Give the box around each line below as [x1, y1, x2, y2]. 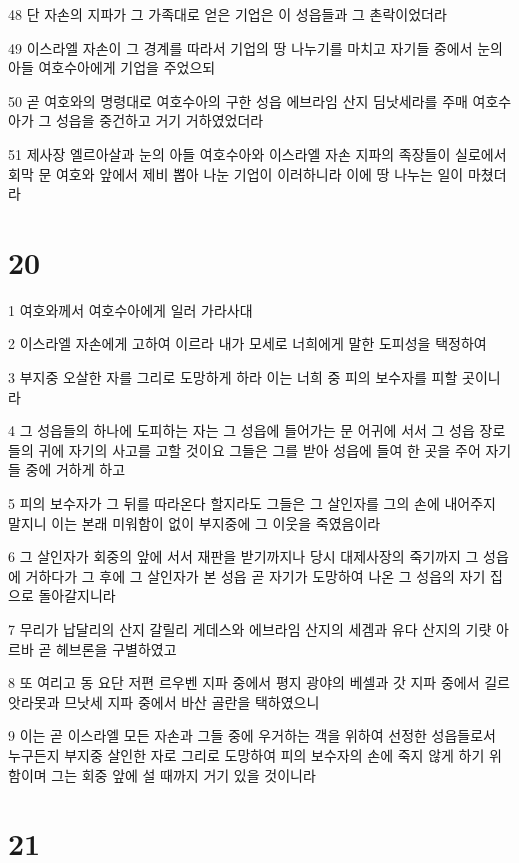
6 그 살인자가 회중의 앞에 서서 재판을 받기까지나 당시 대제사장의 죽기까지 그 [8, 546, 479, 567]
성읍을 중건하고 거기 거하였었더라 [55, 110, 264, 131]
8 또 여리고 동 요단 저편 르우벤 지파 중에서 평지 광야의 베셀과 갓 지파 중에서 [8, 672, 480, 693]
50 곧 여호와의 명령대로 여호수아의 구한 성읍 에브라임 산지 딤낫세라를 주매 [8, 90, 468, 111]
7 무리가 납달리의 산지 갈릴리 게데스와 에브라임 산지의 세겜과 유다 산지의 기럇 [8, 619, 492, 639]
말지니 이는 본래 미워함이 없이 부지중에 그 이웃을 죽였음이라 [8, 512, 381, 533]
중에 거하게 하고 [25, 459, 126, 480]
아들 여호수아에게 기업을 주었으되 [8, 57, 216, 78]
